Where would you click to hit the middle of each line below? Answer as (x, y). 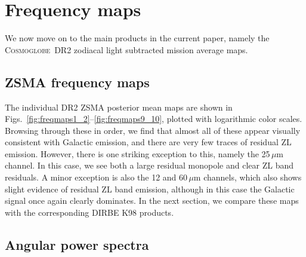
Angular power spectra (77, 244)
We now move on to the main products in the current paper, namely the (137, 38)
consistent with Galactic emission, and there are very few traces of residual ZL (148, 142)
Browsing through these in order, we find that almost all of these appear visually (153, 130)
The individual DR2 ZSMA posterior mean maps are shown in (119, 107)
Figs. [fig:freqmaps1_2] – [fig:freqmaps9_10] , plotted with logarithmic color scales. (154, 119)
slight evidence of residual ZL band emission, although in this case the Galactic (150, 189)
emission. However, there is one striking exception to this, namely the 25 (137, 153)
